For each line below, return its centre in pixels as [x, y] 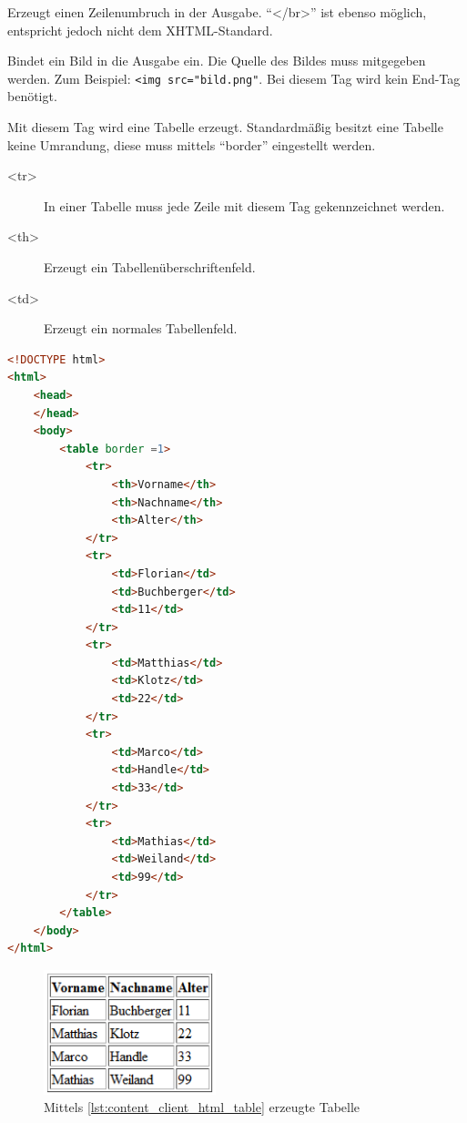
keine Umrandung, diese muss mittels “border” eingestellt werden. [192, 144]
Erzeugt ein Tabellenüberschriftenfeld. [150, 267]
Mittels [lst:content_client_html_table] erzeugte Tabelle [202, 1107]
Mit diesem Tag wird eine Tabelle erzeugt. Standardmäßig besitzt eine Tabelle [225, 127]
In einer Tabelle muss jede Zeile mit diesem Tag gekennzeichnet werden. [244, 205]
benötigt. [32, 96]
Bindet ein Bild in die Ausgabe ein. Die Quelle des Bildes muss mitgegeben [217, 61]
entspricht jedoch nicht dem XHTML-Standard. [140, 30]
